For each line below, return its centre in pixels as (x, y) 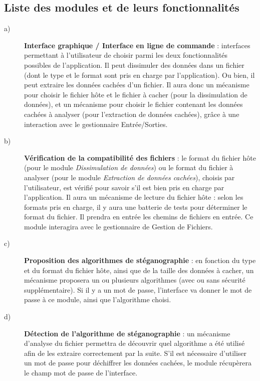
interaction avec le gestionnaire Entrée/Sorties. (96, 124)
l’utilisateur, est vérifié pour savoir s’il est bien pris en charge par (124, 187)
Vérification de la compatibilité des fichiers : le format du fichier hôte (140, 157)
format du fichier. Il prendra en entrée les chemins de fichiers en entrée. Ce (139, 217)
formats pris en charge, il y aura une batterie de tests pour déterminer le (136, 207)
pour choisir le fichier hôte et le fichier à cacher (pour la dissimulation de (136, 94)
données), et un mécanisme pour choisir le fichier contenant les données (134, 104)
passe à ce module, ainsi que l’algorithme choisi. (98, 299)
